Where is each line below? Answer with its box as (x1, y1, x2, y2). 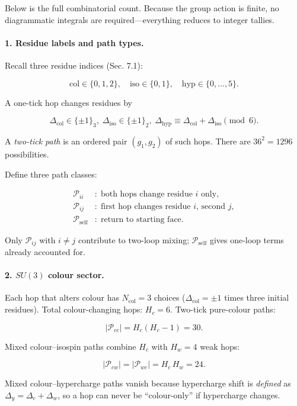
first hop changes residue (100, 202, 191, 211)
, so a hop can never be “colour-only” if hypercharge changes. (58, 388, 280, 401)
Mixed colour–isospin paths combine (5, 340, 136, 352)
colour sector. (47, 269, 104, 281)
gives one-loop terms (209, 233, 284, 246)
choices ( (154, 291, 186, 304)
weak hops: (200, 340, 240, 352)
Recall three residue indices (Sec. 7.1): (5, 59, 143, 71)
